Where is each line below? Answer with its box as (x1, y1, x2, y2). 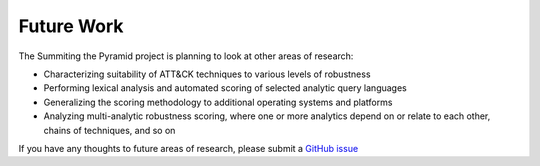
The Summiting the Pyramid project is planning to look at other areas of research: (18, 50, 354, 62)
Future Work (18, 15, 124, 37)
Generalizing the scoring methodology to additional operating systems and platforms (43, 96, 393, 108)
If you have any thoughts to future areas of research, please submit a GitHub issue (18, 142, 359, 154)
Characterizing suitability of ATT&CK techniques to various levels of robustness (43, 68, 371, 80)
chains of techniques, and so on (43, 124, 176, 136)
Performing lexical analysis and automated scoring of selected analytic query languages (43, 82, 407, 94)
